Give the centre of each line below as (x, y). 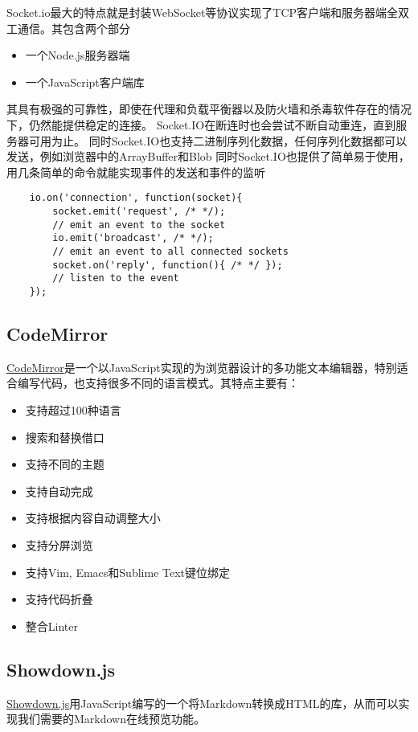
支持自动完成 (59, 491)
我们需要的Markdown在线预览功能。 (111, 719)
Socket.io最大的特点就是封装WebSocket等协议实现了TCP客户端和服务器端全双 (208, 12)
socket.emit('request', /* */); (139, 211)
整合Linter (51, 626)
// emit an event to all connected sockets (170, 251)
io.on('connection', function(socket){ (136, 198)
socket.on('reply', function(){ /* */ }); (168, 265)
